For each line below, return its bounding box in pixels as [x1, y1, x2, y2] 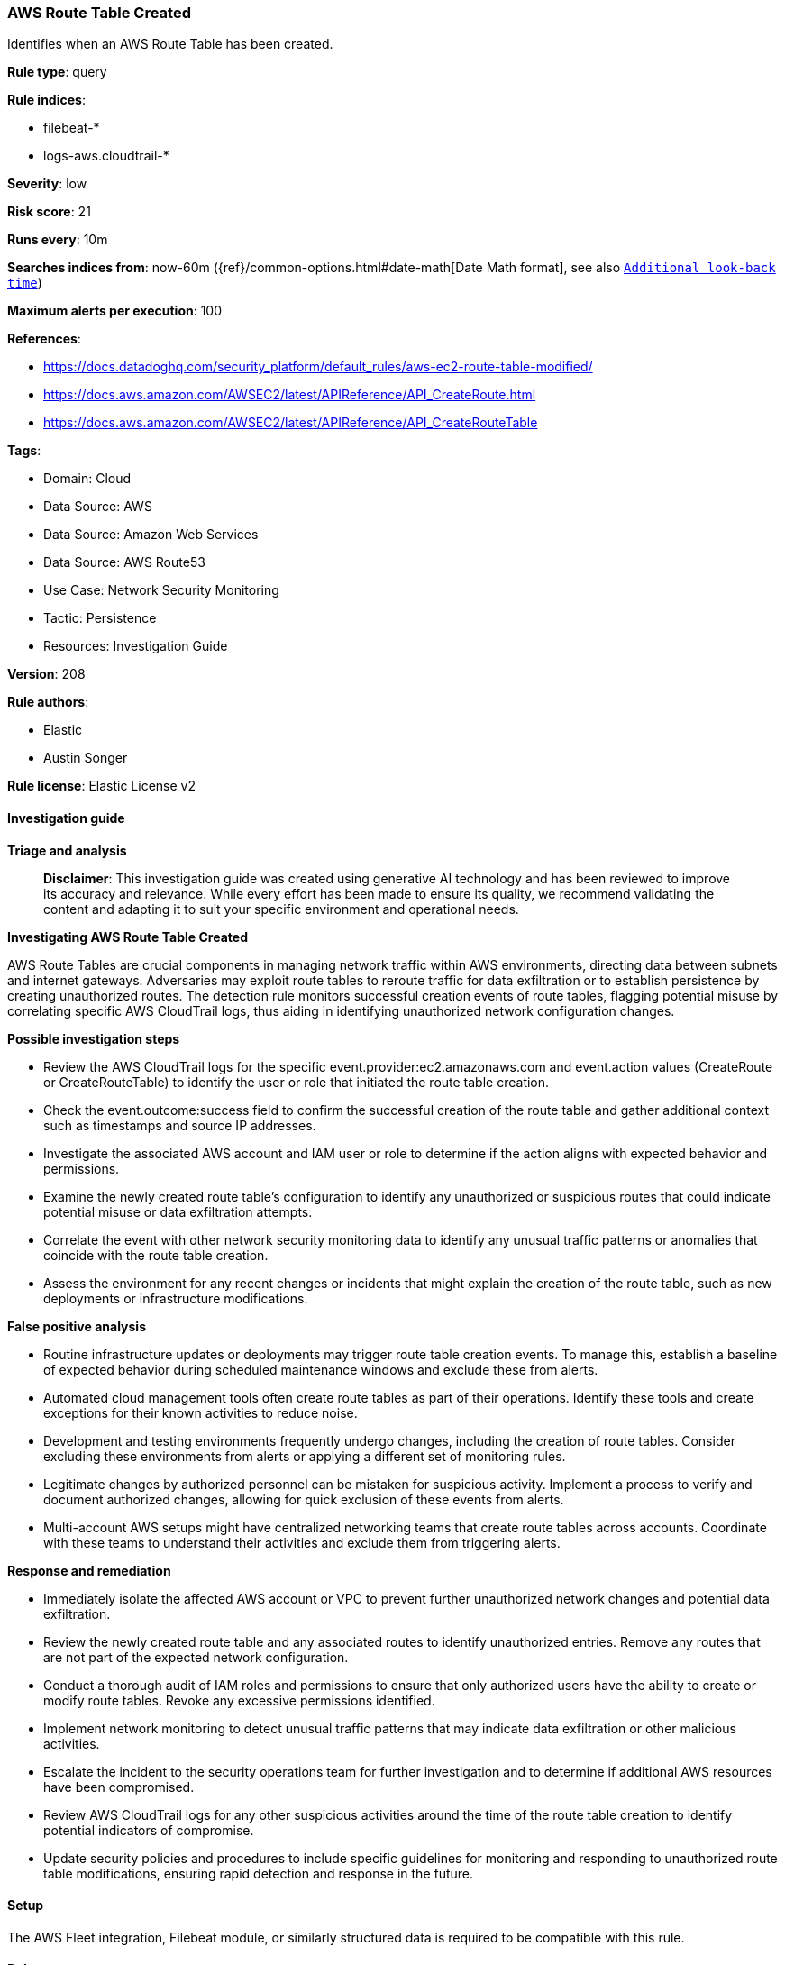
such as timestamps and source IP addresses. [43, 1117, 316, 1133]
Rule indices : [7, 92, 86, 108]
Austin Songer [43, 750, 128, 766]
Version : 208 [7, 666, 86, 682]
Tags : [7, 443, 41, 459]
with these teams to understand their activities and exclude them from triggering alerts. [43, 1534, 561, 1550]
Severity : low [7, 176, 87, 192]
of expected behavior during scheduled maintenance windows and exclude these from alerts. [43, 1361, 598, 1377]
